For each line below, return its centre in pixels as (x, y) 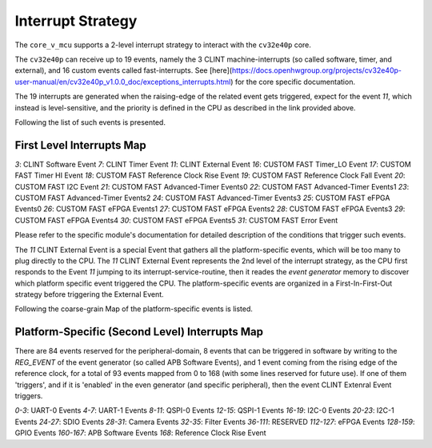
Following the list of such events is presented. (90, 122)
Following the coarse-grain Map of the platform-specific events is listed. (134, 309)
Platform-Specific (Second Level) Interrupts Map (139, 332)
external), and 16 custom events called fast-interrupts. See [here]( (123, 70)
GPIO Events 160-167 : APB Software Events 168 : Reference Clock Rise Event (141, 433)
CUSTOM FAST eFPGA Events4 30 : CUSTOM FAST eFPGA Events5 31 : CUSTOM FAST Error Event (176, 220)
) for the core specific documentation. (293, 82)
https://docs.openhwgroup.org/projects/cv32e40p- (316, 70)
